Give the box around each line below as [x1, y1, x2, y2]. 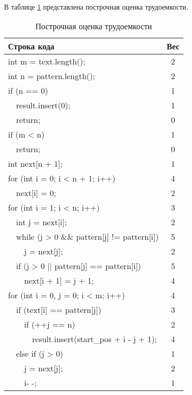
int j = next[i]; [16, 216, 67, 228]
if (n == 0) [8, 84, 48, 96]
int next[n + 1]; [8, 157, 63, 169]
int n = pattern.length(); [8, 70, 95, 82]
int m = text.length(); [8, 55, 85, 67]
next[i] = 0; [16, 186, 56, 199]
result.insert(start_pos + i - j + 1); [32, 333, 157, 345]
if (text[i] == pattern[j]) [16, 303, 102, 315]
